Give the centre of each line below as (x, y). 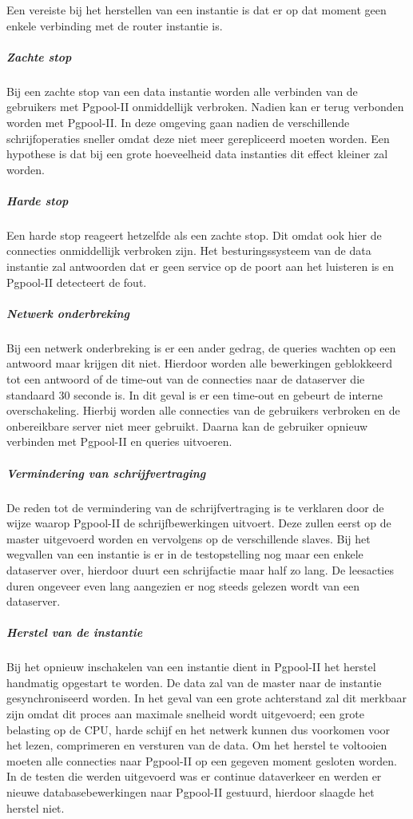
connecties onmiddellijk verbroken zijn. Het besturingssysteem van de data (189, 250)
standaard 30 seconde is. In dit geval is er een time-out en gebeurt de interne (195, 394)
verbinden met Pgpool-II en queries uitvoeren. (119, 441)
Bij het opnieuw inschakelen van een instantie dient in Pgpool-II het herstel (191, 667)
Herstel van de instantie (75, 632)
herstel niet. (36, 807)
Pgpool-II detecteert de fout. (77, 282)
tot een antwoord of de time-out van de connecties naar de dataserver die (186, 379)
